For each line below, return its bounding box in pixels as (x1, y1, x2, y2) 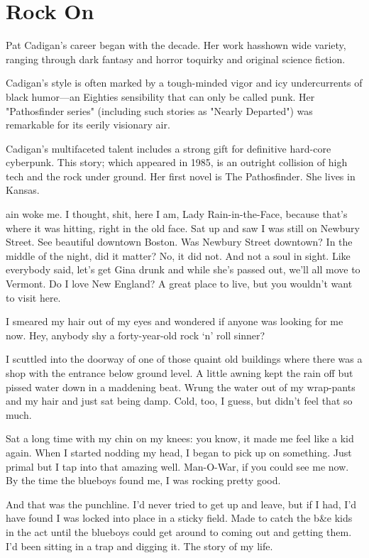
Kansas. (6, 182, 40, 197)
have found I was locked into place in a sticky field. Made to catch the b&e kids (6, 510, 353, 525)
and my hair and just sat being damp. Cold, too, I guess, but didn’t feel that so (6, 393, 353, 408)
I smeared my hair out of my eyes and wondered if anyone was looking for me (6, 314, 343, 329)
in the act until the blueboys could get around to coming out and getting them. (6, 524, 352, 539)
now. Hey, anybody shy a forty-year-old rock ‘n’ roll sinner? (6, 327, 265, 342)
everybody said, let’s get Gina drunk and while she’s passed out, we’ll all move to (6, 262, 360, 277)
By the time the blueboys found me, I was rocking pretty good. (6, 473, 281, 488)
